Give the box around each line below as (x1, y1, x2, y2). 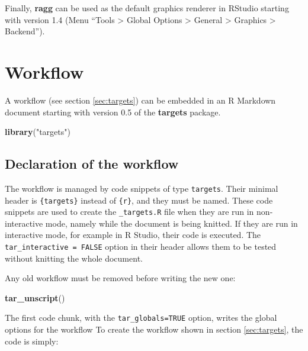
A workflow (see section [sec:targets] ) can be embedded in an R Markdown (5, 94, 276, 106)
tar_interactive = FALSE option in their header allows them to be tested (5, 240, 277, 253)
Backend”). (5, 25, 45, 37)
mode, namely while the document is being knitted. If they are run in (45, 217, 298, 229)
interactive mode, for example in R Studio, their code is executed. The (5, 228, 261, 241)
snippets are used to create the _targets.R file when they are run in (5, 205, 254, 218)
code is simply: (5, 334, 59, 347)
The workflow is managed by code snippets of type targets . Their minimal (5, 182, 278, 194)
